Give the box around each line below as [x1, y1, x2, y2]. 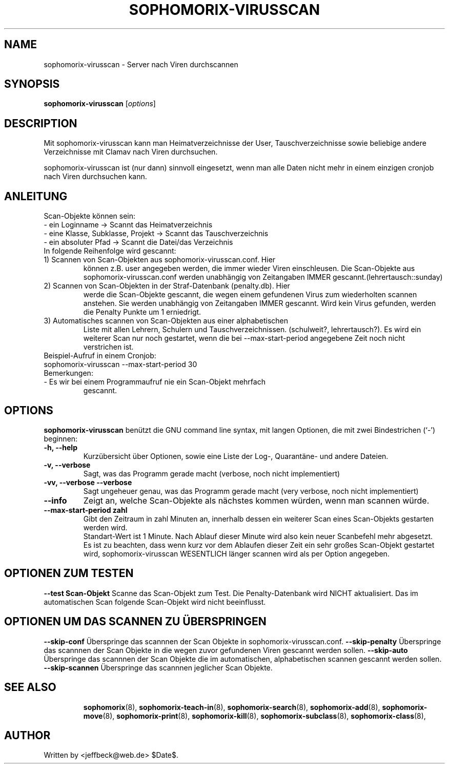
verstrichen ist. [83, 342, 134, 352]
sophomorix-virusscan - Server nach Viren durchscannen [44, 60, 238, 69]
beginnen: [44, 434, 78, 443]
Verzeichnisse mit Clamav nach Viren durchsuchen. [44, 147, 218, 157]
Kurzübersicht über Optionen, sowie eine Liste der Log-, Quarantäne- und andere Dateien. [83, 451, 389, 460]
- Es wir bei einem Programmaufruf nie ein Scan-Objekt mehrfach [44, 377, 266, 387]
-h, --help [44, 443, 77, 452]
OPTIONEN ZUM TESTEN [4, 567, 134, 580]
